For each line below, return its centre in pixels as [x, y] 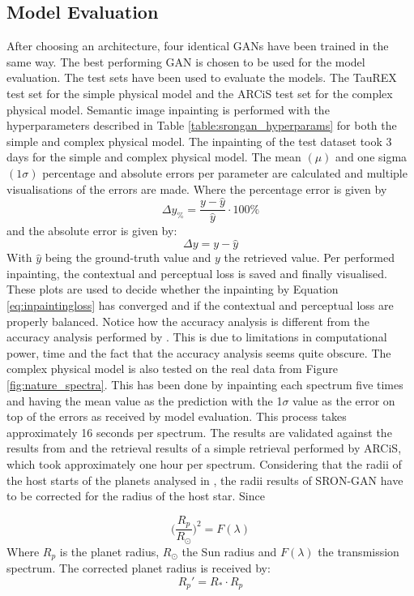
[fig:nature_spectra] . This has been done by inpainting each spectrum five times [205, 384]
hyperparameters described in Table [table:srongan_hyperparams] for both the [202, 125]
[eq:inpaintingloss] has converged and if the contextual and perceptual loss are [200, 305]
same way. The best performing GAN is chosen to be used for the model [186, 61]
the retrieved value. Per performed [309, 257]
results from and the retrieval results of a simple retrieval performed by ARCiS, [204, 448]
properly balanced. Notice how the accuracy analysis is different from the [188, 321]
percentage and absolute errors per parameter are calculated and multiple [225, 172]
